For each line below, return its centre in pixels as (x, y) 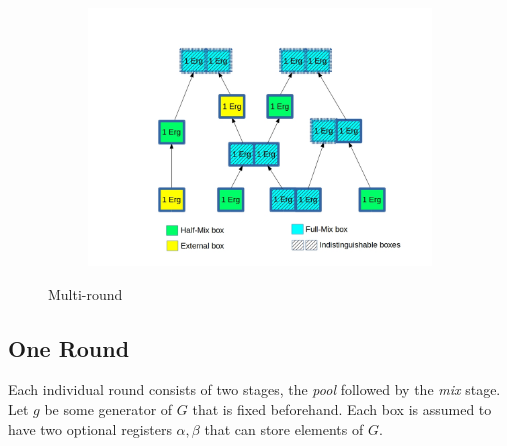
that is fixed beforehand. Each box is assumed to (342, 408)
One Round (69, 347)
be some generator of (108, 408)
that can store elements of (284, 428)
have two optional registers (90, 428)
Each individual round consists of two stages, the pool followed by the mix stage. (254, 389)
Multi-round (85, 293)
